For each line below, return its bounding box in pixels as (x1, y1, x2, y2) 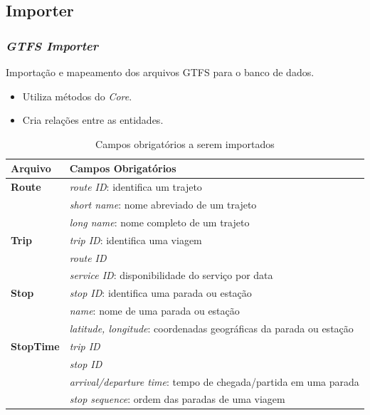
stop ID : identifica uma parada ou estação (69, 285, 252, 300)
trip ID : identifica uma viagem (69, 232, 202, 247)
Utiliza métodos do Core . (22, 88, 132, 103)
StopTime (11, 338, 60, 353)
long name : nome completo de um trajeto (69, 214, 250, 229)
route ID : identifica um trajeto (69, 179, 202, 194)
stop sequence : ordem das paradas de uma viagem (69, 392, 285, 406)
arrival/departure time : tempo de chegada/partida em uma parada (69, 374, 359, 389)
